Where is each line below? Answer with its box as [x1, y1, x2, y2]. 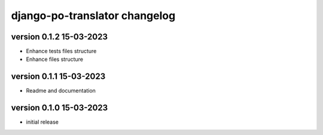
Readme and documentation [26, 87, 96, 94]
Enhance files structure [26, 56, 84, 63]
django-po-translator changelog [11, 9, 176, 22]
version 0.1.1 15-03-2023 [11, 72, 106, 82]
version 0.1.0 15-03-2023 [11, 103, 108, 113]
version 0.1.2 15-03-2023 [11, 32, 108, 42]
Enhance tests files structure [26, 48, 97, 55]
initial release [26, 118, 59, 125]
